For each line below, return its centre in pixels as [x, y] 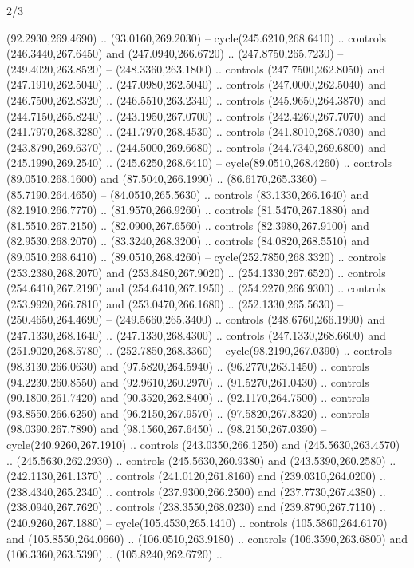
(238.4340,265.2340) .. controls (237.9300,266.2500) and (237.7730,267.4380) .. [196, 491]
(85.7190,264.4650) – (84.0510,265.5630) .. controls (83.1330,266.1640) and [187, 194]
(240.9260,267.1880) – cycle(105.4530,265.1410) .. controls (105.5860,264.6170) [197, 522]
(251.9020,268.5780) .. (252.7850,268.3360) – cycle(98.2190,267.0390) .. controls [199, 350]
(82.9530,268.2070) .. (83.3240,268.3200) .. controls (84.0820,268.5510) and [188, 241]
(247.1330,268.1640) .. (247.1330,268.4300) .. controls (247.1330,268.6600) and [196, 334]
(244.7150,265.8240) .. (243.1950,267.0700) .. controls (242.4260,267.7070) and [196, 115]
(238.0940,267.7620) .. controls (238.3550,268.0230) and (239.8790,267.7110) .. [196, 507]
